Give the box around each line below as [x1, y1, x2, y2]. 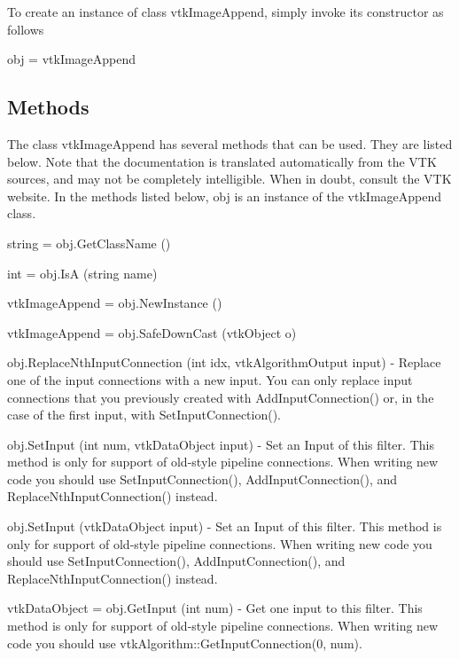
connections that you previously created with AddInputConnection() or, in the [7, 388, 434, 406]
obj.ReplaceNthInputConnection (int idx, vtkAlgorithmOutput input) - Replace [7, 353, 441, 372]
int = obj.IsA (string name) [7, 263, 158, 282]
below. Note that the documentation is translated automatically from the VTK [7, 152, 437, 170]
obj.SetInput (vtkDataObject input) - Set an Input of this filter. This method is [7, 517, 442, 536]
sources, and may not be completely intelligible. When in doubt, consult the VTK [7, 169, 452, 188]
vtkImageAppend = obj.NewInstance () [7, 294, 222, 312]
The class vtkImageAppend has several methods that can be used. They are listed [7, 134, 453, 153]
